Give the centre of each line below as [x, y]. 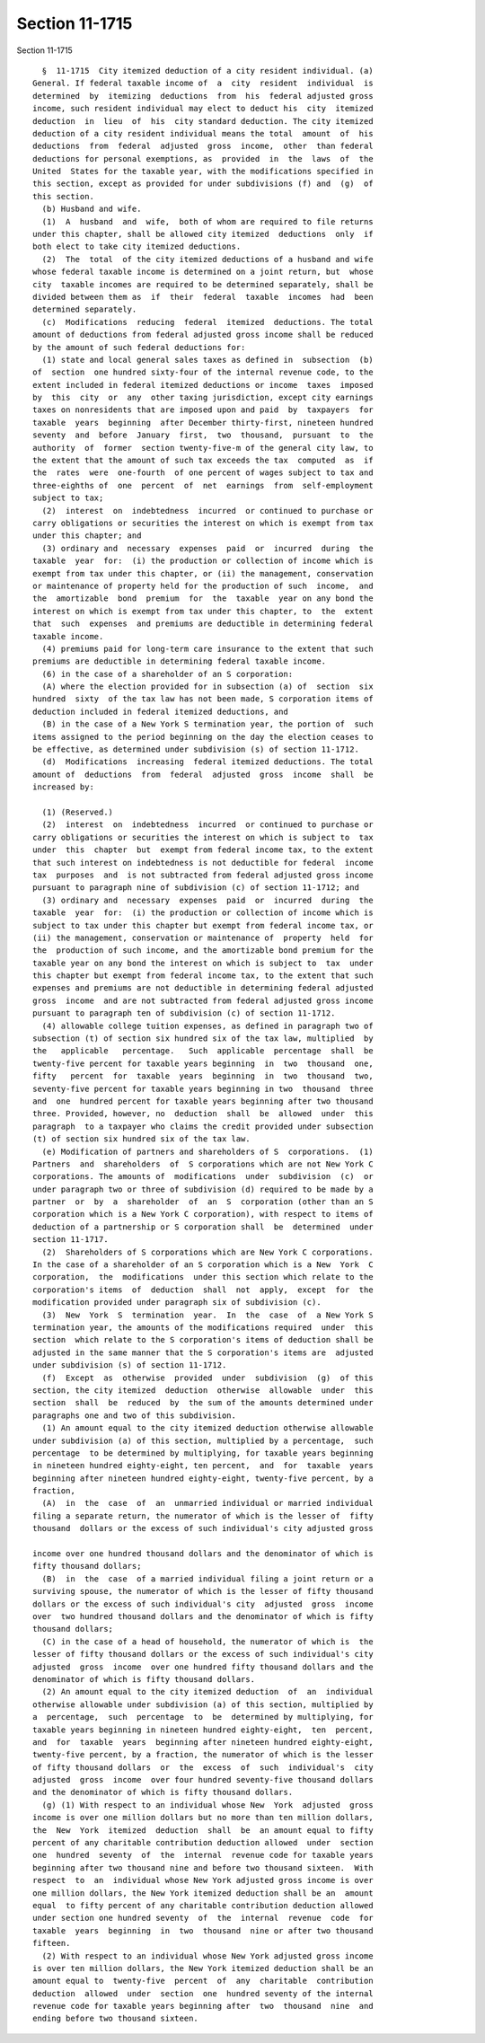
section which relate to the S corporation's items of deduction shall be [203, 1340]
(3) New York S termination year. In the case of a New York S [207, 1315]
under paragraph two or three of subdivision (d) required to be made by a [203, 1189]
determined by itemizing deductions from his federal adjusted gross [203, 96]
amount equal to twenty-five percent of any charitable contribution [203, 1981]
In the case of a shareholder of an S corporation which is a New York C [203, 1265]
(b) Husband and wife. [92, 209]
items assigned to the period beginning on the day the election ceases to [203, 737]
